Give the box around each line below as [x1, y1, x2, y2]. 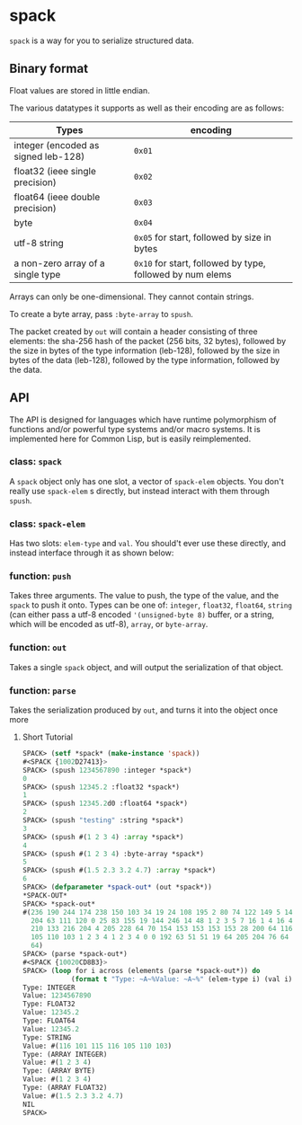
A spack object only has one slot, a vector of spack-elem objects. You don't [9, 475, 285, 486]
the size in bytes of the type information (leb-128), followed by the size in [9, 345, 280, 356]
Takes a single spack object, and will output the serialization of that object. [9, 661, 284, 672]
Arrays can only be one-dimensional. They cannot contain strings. [9, 291, 254, 302]
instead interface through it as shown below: [9, 547, 174, 558]
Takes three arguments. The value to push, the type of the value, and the [9, 590, 280, 601]
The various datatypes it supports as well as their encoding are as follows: [9, 102, 285, 113]
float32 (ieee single [13, 164, 97, 177]
